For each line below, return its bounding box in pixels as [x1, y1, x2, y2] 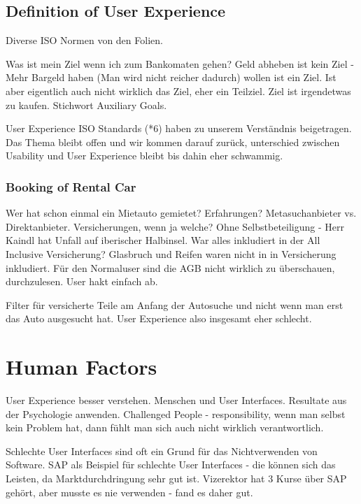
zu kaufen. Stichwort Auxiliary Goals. [6, 97, 167, 112]
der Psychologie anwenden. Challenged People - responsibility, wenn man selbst [6, 406, 346, 421]
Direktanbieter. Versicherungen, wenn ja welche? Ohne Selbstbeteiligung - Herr [6, 219, 344, 233]
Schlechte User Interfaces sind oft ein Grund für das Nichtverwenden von [6, 443, 318, 458]
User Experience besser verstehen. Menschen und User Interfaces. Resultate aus [6, 393, 347, 408]
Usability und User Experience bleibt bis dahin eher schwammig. [6, 148, 283, 163]
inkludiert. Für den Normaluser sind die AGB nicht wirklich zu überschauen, [6, 260, 335, 275]
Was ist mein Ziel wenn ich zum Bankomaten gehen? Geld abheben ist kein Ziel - [6, 56, 354, 71]
